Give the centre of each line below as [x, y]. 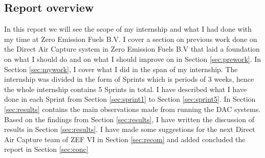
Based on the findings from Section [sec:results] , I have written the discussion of [129, 119]
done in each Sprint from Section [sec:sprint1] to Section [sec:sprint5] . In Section [130, 99]
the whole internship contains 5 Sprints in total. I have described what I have [126, 89]
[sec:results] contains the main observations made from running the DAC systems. [132, 109]
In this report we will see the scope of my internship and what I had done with [128, 29]
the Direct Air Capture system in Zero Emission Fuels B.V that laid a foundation [132, 49]
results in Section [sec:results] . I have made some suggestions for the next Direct [130, 129]
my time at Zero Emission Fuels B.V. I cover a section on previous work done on [131, 39]
